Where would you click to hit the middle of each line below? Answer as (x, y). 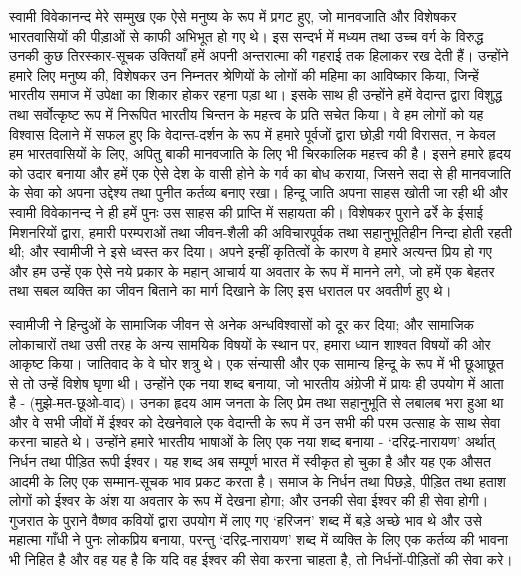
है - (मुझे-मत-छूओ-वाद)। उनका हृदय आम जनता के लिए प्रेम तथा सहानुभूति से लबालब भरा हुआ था (256, 402)
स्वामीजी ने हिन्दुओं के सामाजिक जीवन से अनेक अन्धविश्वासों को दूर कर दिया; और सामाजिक (242, 323)
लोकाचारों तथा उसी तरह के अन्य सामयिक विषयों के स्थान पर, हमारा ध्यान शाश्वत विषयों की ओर (250, 343)
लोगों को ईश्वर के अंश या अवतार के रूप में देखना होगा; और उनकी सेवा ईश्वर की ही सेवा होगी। (249, 500)
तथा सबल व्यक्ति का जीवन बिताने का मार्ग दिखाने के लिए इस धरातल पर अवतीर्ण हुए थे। (230, 290)
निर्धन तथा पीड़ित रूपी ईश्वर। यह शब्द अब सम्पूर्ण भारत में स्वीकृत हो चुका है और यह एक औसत (250, 461)
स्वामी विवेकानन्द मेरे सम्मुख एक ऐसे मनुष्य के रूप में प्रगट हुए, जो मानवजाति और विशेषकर (233, 16)
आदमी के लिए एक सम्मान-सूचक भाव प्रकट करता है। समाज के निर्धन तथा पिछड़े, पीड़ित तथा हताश (257, 480)
